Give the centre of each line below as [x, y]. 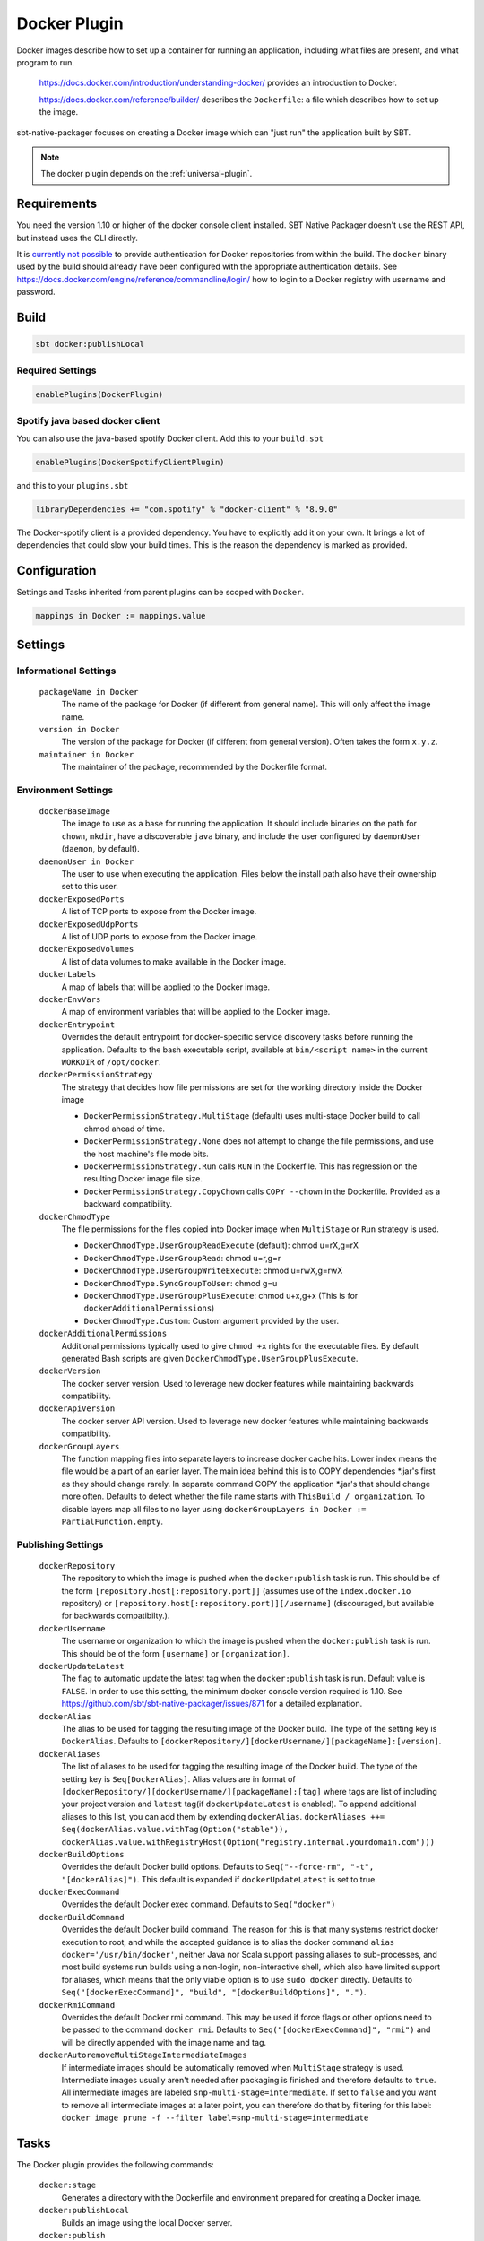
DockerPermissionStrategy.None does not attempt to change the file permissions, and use [259, 1141]
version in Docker [79, 729]
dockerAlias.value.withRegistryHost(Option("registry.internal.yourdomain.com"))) [248, 1842]
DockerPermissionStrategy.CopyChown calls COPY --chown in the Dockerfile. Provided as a [262, 1191]
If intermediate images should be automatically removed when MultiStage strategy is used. [233, 2067]
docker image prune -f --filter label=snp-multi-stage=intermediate [215, 2118]
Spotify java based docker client [88, 420]
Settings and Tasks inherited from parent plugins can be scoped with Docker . [160, 593]
